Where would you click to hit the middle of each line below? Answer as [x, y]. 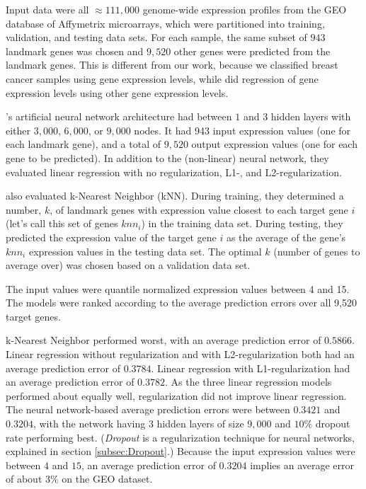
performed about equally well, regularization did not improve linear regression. [176, 395]
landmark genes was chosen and [75, 51]
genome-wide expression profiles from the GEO [245, 9]
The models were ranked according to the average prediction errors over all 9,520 [181, 303]
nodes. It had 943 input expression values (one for [242, 130]
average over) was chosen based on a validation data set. [128, 265]
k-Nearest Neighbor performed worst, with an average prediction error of [164, 340]
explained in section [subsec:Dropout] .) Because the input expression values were [181, 451]
